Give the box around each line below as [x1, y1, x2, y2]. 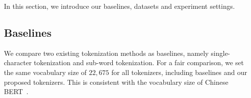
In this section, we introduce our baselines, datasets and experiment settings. [4, 1, 235, 11]
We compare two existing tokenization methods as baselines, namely [4, 48, 209, 58]
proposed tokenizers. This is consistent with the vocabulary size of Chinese [4, 76, 228, 87]
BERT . [4, 86, 28, 97]
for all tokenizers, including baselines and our [111, 67, 248, 77]
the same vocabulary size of [4, 67, 87, 77]
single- [211, 48, 230, 58]
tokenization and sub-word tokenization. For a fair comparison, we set [34, 57, 244, 68]
